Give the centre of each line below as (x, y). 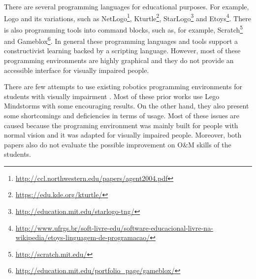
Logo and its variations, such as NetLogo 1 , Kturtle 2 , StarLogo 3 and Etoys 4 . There (128, 17)
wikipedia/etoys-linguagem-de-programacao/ (83, 237)
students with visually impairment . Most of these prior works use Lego (112, 96)
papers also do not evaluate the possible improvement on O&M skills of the (118, 144)
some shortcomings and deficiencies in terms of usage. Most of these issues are (122, 115)
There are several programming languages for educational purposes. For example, (127, 6)
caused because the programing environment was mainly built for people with (121, 125)
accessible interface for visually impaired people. (77, 70)
